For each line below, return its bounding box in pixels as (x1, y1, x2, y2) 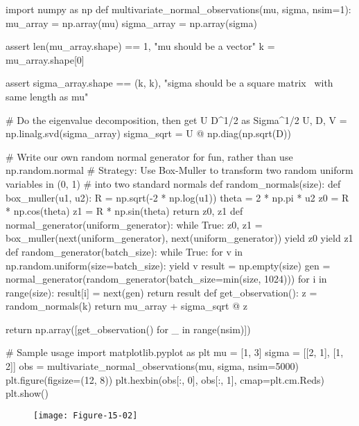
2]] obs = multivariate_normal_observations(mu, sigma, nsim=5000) (6, 359, 299, 373)
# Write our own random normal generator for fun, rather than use (6, 149, 293, 163)
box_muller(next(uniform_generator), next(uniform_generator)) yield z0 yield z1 (6, 231, 353, 245)
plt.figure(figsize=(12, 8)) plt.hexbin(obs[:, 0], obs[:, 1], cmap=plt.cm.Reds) (6, 372, 324, 387)
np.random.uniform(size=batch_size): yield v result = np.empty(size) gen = (6, 258, 331, 272)
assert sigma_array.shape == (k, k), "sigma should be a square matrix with (6, 76, 333, 90)
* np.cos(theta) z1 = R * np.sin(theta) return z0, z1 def (6, 204, 243, 218)
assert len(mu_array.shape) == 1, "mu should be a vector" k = (6, 39, 275, 53)
